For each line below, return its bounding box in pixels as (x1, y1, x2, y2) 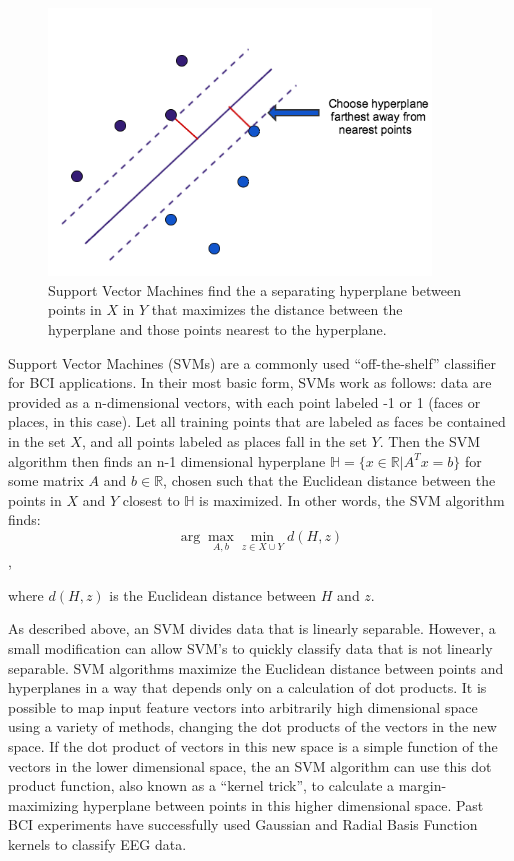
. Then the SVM (379, 431, 481, 452)
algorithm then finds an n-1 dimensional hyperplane (8, 450, 326, 471)
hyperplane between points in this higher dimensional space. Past (83, 794, 484, 815)
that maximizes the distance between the (151, 299, 403, 320)
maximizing (8, 794, 79, 815)
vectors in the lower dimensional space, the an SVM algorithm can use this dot (8, 755, 492, 776)
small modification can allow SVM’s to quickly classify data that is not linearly (8, 638, 493, 658)
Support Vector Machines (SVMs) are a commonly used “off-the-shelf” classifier (8, 352, 496, 373)
